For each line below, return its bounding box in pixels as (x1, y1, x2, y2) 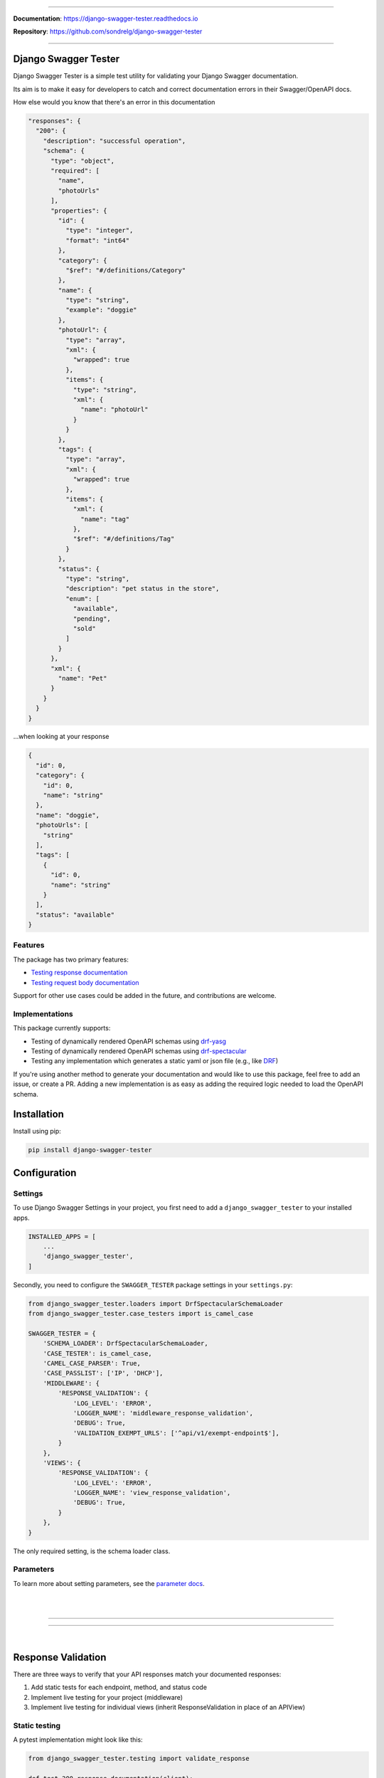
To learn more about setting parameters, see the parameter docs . (13, 1579, 206, 1587)
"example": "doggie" (65, 306, 138, 314)
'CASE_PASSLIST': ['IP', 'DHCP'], (43, 1369, 164, 1378)
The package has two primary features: (13, 955, 129, 964)
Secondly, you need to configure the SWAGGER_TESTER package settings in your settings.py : (13, 1280, 293, 1289)
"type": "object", (50, 156, 115, 165)
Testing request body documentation (31, 978, 139, 986)
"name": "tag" (80, 515, 130, 523)
